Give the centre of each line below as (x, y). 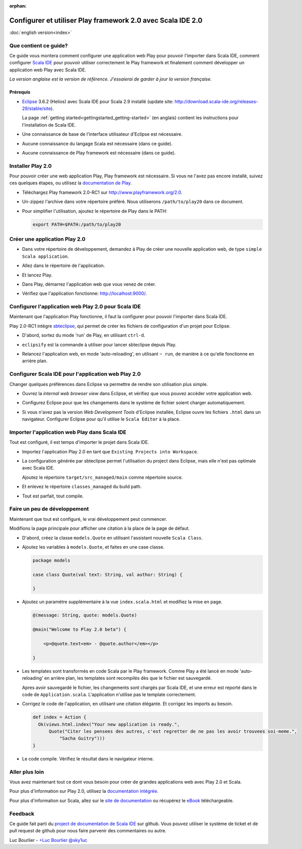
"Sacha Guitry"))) (82, 739)
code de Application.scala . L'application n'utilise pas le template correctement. (109, 694)
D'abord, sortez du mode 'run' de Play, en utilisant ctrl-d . (84, 335)
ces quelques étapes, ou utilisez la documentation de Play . (70, 183)
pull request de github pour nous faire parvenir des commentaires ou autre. (88, 831)
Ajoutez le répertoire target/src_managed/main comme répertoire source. (102, 477)
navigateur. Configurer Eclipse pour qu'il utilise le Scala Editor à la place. (101, 419)
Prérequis (20, 92)
